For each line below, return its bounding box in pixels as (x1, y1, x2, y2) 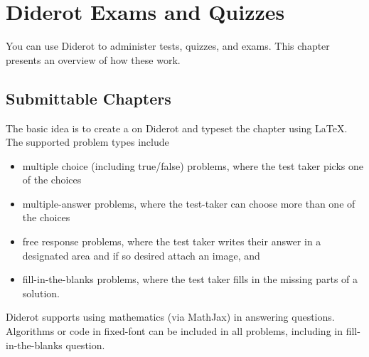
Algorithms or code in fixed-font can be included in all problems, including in (6, 324, 343, 339)
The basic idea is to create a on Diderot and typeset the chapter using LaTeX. (6, 120, 348, 135)
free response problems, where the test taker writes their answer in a (22, 234, 321, 249)
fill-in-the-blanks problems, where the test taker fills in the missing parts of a (22, 272, 358, 287)
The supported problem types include (6, 134, 169, 149)
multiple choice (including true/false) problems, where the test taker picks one (22, 158, 363, 173)
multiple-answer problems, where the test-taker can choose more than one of (22, 196, 355, 211)
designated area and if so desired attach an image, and (22, 247, 260, 262)
